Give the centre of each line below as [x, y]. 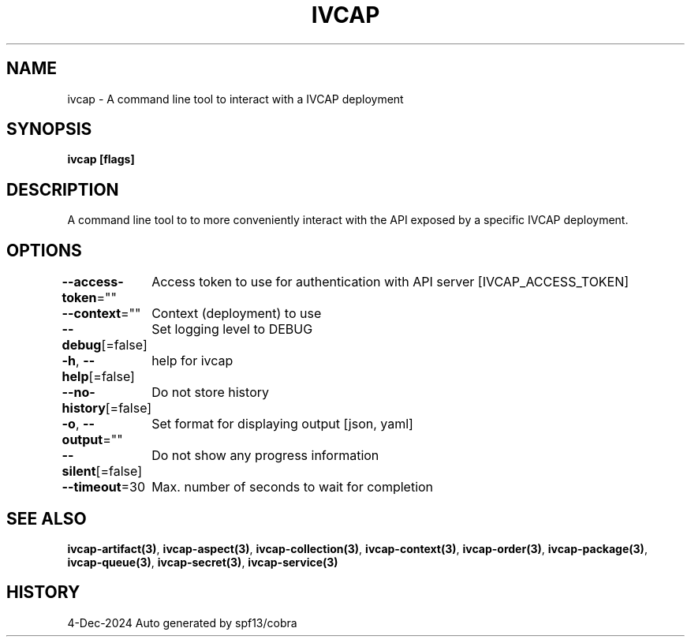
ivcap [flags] [101, 159]
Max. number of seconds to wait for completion [293, 487]
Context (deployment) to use [237, 314]
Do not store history [210, 393]
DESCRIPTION [63, 189]
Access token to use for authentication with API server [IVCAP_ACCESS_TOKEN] [390, 282]
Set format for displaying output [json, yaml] [282, 424]
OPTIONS [44, 250]
